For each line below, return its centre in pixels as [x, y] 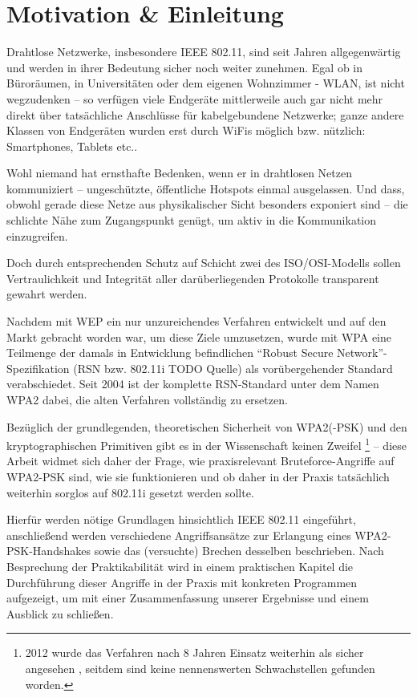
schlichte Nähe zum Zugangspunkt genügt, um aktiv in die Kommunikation [192, 220]
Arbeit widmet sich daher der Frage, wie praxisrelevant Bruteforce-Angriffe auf [200, 461]
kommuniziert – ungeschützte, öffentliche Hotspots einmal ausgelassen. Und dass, [206, 188]
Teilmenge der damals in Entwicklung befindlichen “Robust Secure [170, 353]
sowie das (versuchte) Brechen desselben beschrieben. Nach [239, 551]
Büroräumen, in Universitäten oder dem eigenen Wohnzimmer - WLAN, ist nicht [206, 83]
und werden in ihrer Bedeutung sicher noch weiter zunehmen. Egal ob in [185, 67]
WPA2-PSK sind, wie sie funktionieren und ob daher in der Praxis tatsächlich [198, 477]
